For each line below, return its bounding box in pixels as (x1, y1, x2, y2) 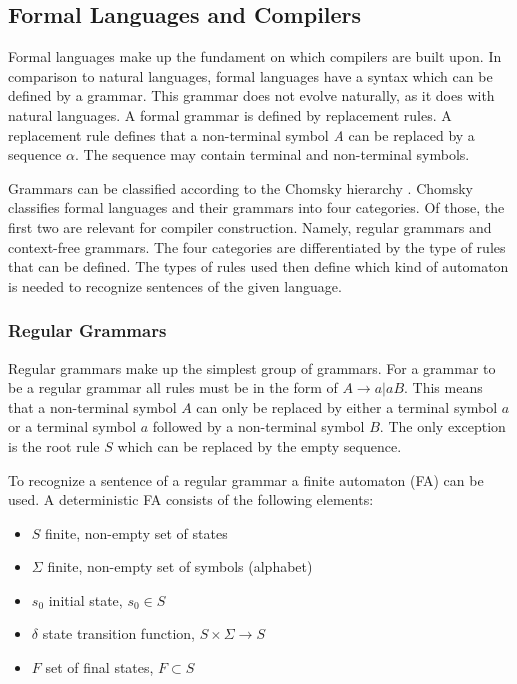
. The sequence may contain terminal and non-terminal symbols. (74, 144, 470, 165)
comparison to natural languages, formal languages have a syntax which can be (8, 65, 493, 86)
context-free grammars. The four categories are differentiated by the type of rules (8, 236, 506, 257)
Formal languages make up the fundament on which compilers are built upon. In (8, 46, 502, 67)
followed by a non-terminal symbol (152, 416, 365, 437)
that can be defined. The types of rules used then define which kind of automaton (8, 256, 509, 277)
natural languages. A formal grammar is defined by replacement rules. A (8, 104, 452, 125)
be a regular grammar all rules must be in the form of (8, 377, 338, 398)
